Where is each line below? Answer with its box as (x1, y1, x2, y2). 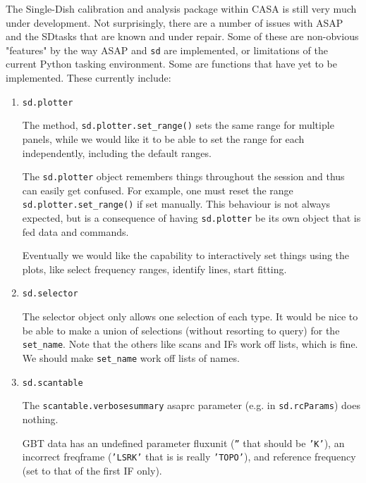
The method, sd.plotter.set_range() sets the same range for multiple (22, 118, 334, 132)
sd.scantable (22, 377, 83, 388)
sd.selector (22, 289, 78, 299)
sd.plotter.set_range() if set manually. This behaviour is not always (22, 196, 331, 211)
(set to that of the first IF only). (22, 463, 162, 477)
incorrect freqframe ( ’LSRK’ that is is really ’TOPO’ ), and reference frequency (22, 449, 356, 464)
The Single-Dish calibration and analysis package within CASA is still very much (6, 1, 357, 15)
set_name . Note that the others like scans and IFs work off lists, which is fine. (22, 337, 358, 351)
